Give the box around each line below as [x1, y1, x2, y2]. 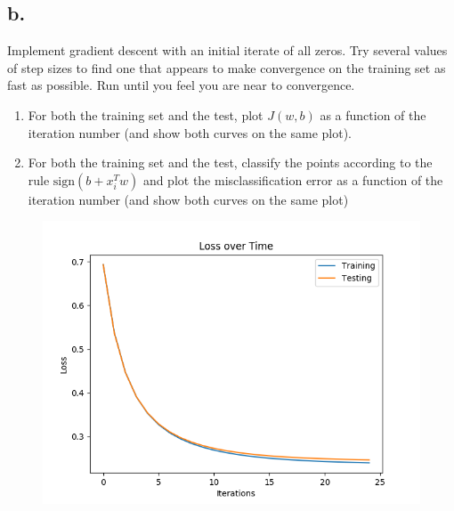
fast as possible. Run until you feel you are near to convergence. [7, 76, 355, 94]
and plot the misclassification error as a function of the [142, 170, 443, 189]
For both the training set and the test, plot [28, 105, 263, 124]
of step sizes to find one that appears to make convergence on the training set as [7, 58, 446, 77]
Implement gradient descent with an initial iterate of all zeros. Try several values [7, 41, 448, 60]
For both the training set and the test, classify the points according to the [28, 153, 433, 172]
